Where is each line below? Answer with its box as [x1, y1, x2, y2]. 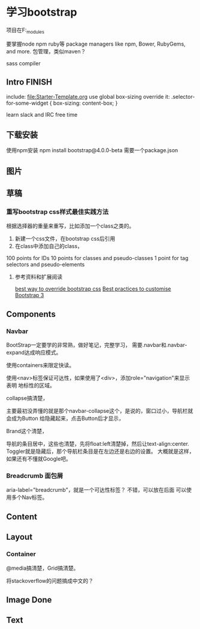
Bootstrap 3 [14, 292, 44, 299]
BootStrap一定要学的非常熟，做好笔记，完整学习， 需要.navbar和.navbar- [6, 341, 187, 349]
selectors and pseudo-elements [6, 261, 85, 268]
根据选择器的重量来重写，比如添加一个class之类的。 [6, 222, 135, 229]
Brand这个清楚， [6, 428, 48, 435]
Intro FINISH [6, 77, 53, 87]
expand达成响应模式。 [6, 349, 62, 356]
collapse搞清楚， [6, 395, 49, 402]
